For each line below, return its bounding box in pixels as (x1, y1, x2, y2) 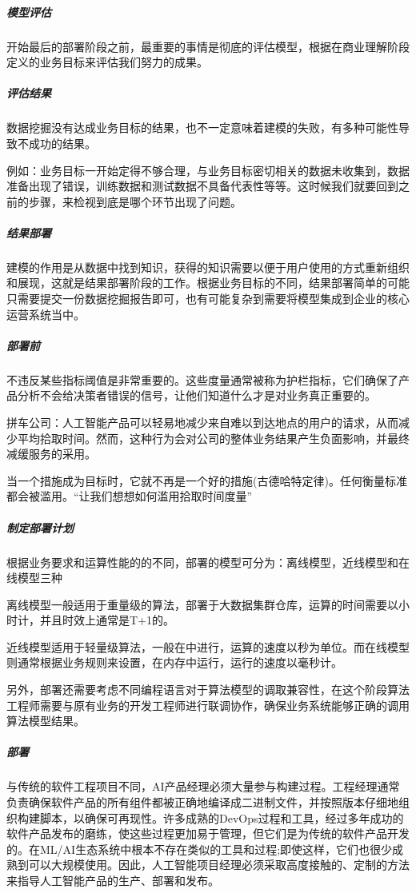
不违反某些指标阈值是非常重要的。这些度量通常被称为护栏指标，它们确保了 (6, 371, 398, 388)
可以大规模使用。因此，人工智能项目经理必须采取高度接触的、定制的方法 (28, 856, 410, 873)
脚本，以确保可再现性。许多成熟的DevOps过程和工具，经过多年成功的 (39, 809, 404, 826)
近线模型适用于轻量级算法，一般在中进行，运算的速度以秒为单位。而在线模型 (6, 638, 410, 655)
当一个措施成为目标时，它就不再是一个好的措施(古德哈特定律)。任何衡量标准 (6, 472, 407, 488)
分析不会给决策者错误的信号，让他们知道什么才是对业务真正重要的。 (17, 387, 376, 404)
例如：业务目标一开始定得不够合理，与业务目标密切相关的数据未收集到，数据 (6, 161, 410, 178)
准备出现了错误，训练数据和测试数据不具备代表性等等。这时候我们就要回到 (6, 177, 398, 194)
